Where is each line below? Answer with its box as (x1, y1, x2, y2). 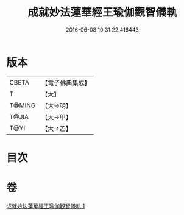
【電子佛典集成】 (41, 79, 91, 87)
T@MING (9, 101, 36, 110)
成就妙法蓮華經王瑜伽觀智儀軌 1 (6, 202, 85, 210)
